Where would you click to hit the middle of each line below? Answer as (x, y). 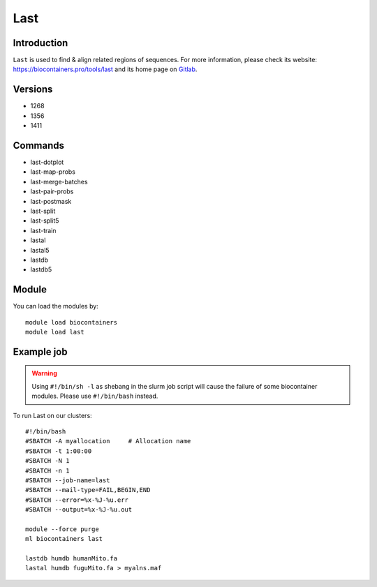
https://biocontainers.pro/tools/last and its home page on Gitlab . (105, 69)
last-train (43, 230)
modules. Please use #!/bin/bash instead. (95, 396)
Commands (39, 146)
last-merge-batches (59, 181)
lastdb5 (41, 269)
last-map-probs (53, 172)
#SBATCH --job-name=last (68, 480)
